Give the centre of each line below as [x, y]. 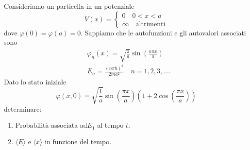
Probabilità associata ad [51, 125]
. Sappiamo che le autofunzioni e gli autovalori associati [163, 32]
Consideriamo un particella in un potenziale [69, 6]
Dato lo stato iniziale [35, 82]
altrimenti [150, 24]
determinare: [23, 108]
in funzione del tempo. [78, 141]
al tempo [110, 125]
